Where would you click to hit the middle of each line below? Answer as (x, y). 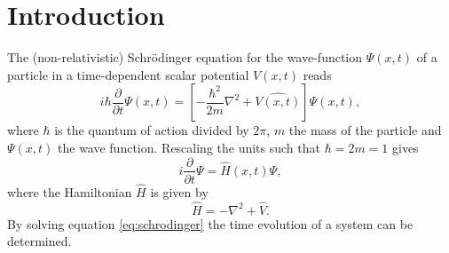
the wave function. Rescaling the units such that (189, 147)
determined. (39, 241)
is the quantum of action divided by (152, 130)
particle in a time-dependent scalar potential (128, 74)
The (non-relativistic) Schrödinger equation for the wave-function (185, 57)
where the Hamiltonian (70, 191)
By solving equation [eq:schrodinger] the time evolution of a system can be (210, 223)
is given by (179, 191)
